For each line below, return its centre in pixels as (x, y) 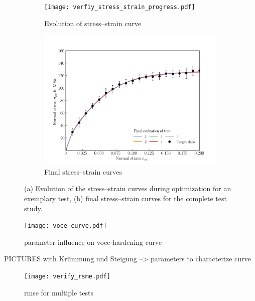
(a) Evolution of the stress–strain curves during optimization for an (128, 188)
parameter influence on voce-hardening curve (93, 242)
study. (33, 208)
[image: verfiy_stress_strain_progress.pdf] (120, 7)
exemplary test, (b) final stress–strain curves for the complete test (125, 198)
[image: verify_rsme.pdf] (67, 277)
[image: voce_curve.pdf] (66, 226)
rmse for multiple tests (59, 292)
